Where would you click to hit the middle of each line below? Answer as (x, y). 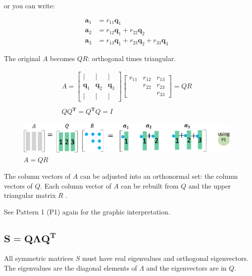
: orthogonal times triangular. (132, 58)
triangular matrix (30, 195)
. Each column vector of (76, 185)
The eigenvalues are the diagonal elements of (71, 268)
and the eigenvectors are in (186, 268)
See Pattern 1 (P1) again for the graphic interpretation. (87, 211)
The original (22, 58)
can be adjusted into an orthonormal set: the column (159, 176)
